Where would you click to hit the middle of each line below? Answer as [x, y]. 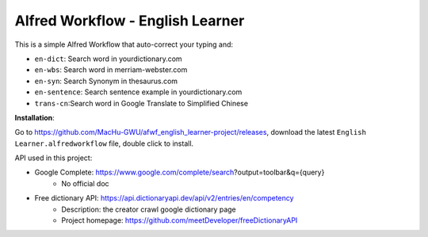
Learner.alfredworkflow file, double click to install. [104, 143]
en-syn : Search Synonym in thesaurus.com [106, 81]
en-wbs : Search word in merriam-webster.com [111, 70]
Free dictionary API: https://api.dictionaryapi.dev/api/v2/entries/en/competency [164, 198]
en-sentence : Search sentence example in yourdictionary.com [138, 92]
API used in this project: [53, 158]
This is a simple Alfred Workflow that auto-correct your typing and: [124, 44]
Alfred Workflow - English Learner [130, 21]
